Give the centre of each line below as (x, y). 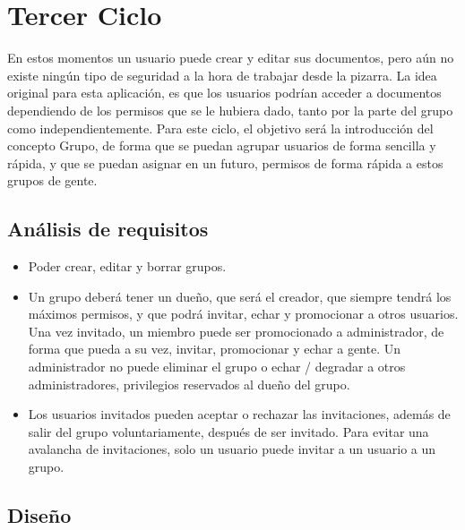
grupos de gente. (52, 180)
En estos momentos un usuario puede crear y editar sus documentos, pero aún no (231, 58)
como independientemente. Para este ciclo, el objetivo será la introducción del (220, 128)
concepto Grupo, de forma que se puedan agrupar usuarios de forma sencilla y (222, 145)
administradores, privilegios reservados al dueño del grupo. (189, 384)
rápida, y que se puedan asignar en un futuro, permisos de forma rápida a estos (225, 162)
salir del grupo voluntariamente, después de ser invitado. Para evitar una (228, 431)
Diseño (39, 515)
